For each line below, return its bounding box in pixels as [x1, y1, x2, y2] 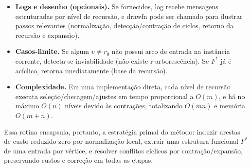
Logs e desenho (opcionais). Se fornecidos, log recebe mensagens [15, 1, 218, 11]
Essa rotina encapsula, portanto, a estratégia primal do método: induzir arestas [4, 126, 240, 136]
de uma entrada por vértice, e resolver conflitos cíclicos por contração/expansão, [4, 145, 243, 155]
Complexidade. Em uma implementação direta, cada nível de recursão [15, 82, 231, 92]
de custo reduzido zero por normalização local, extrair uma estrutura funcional [4, 136, 238, 146]
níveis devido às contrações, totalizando [65, 101, 183, 111]
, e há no [218, 91, 245, 101]
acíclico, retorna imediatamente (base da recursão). [15, 65, 168, 75]
